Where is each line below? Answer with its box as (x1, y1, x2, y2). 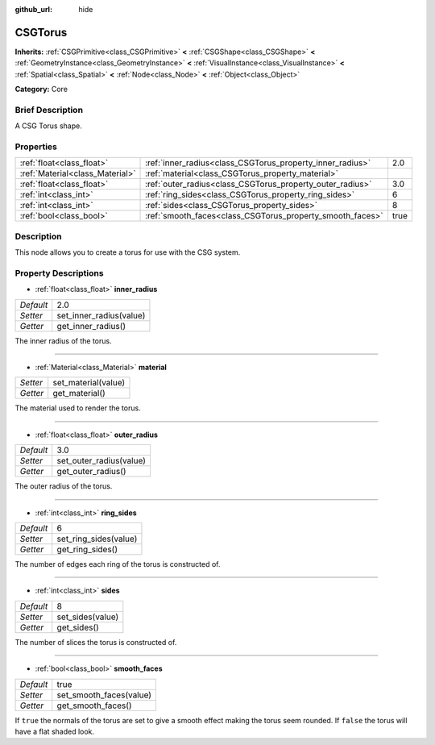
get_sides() (56, 622, 100, 633)
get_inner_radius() (56, 320, 126, 331)
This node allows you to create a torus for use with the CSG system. (14, 248, 241, 257)
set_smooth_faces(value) (56, 689, 152, 701)
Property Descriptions (14, 267, 104, 278)
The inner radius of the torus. (14, 335, 112, 346)
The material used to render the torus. (14, 403, 141, 413)
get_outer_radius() (56, 466, 126, 477)
